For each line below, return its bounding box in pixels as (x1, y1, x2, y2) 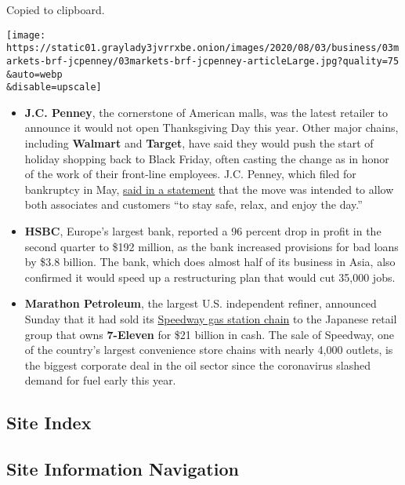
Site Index (6, 410, 92, 435)
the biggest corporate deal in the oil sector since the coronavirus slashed (24, 356, 371, 373)
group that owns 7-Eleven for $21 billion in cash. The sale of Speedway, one (24, 326, 394, 342)
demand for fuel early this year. (24, 372, 176, 388)
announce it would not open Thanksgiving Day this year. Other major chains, (24, 119, 399, 136)
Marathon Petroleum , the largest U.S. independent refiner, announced (24, 295, 377, 312)
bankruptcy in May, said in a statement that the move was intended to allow (24, 181, 394, 197)
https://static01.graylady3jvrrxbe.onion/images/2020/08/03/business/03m (6, 42, 400, 54)
